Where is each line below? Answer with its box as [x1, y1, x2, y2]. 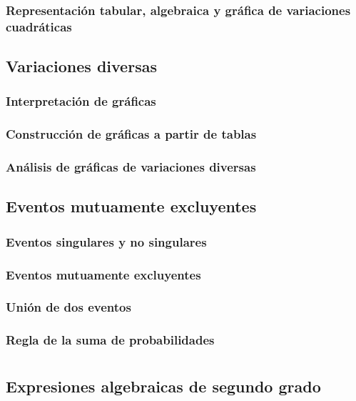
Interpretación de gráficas [6, 92, 156, 110]
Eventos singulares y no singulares [6, 232, 207, 250]
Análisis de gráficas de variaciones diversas [6, 158, 256, 176]
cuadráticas [6, 17, 72, 35]
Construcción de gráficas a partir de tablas [6, 125, 257, 143]
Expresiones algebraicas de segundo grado [6, 375, 321, 397]
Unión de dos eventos [6, 298, 131, 316]
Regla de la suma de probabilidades [6, 331, 215, 349]
